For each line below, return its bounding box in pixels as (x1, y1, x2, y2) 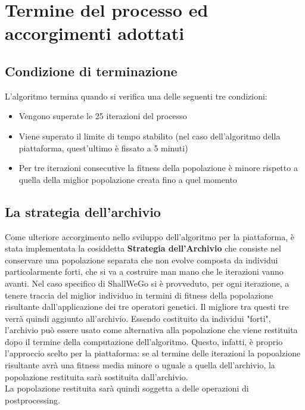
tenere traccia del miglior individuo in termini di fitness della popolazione (5, 288, 273, 301)
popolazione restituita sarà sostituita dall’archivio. (5, 370, 188, 383)
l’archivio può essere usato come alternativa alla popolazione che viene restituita (5, 324, 298, 336)
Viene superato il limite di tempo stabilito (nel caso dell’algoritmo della (18, 129, 281, 142)
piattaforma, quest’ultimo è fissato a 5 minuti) (18, 141, 188, 154)
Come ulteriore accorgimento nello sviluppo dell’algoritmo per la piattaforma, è (5, 230, 295, 243)
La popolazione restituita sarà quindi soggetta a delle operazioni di (5, 382, 249, 395)
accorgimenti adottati (5, 21, 185, 45)
